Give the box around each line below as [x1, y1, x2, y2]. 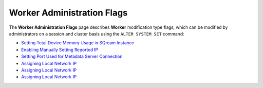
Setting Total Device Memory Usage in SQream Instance [21, 40, 134, 46]
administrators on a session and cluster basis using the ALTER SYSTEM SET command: [9, 31, 185, 36]
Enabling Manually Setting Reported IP [21, 47, 98, 53]
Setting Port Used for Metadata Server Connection [21, 53, 123, 59]
